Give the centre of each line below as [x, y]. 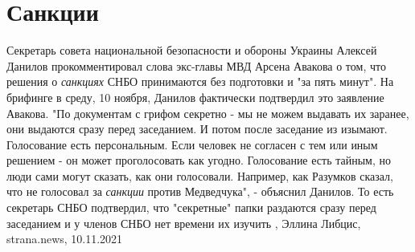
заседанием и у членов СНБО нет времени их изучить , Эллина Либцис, [184, 223]
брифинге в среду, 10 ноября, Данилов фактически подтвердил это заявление [195, 97]
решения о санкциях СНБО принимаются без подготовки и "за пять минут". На [200, 81]
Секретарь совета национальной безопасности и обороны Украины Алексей [192, 50]
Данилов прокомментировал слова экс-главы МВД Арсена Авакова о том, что [196, 65]
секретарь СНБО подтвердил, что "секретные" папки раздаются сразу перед [191, 207]
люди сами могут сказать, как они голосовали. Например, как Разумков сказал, [200, 175]
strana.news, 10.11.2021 [65, 239]
